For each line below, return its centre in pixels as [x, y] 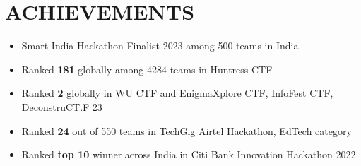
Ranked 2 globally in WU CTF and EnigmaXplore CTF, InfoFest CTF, [177, 93]
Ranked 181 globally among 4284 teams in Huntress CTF [147, 69]
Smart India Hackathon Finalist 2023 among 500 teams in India [160, 46]
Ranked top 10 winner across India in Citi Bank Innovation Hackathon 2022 [189, 154]
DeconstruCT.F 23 [62, 106]
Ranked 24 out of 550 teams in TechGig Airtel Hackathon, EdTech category [187, 130]
